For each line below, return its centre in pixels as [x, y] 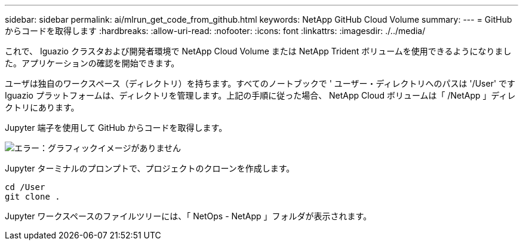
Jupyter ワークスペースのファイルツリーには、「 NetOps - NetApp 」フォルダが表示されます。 [188, 216]
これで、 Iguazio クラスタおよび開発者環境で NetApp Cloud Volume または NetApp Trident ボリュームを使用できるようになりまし [258, 51]
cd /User [25, 187]
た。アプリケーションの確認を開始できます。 [92, 63]
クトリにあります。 [42, 107]
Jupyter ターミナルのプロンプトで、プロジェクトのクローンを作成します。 [150, 168]
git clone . [33, 197]
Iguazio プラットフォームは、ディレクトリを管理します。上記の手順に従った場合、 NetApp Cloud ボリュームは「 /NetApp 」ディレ [260, 95]
